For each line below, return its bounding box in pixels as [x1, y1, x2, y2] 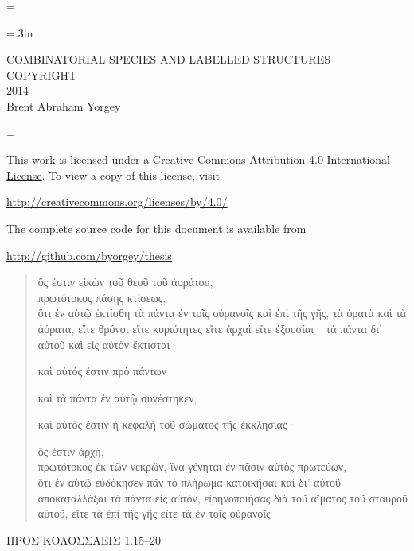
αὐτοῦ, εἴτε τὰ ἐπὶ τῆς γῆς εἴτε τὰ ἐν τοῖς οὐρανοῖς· [37, 505, 279, 522]
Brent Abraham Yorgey [6, 97, 121, 114]
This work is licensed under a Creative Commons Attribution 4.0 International [6, 151, 390, 168]
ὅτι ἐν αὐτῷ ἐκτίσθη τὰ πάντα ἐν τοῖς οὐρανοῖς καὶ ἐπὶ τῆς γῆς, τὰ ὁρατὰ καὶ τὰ [37, 305, 407, 321]
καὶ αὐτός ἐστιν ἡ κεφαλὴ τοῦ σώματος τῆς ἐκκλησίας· [37, 416, 296, 433]
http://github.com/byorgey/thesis [6, 246, 172, 263]
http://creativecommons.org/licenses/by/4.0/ [6, 193, 228, 210]
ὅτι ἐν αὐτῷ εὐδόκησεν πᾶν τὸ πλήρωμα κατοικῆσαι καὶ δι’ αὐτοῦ [37, 474, 341, 491]
